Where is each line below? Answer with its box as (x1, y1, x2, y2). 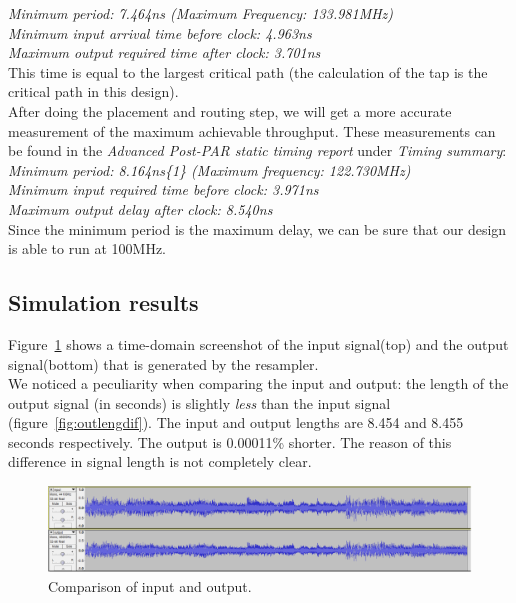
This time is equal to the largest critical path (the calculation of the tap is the (8, 61, 488, 82)
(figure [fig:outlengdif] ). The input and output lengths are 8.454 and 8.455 (8, 412, 464, 433)
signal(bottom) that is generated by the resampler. (8, 353, 319, 374)
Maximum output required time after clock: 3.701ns (8, 42, 321, 63)
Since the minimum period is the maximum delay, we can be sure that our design (8, 218, 507, 239)
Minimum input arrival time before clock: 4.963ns (8, 22, 312, 43)
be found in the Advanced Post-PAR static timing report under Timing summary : (8, 140, 507, 161)
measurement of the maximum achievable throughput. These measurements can (8, 120, 496, 141)
